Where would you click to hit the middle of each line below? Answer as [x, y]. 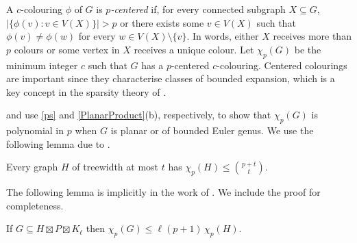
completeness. [35, 205]
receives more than [312, 36]
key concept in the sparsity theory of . [86, 91]
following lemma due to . [58, 143]
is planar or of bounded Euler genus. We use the [212, 130]
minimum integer [42, 65]
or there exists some [162, 22]
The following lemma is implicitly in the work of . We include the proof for [163, 192]
